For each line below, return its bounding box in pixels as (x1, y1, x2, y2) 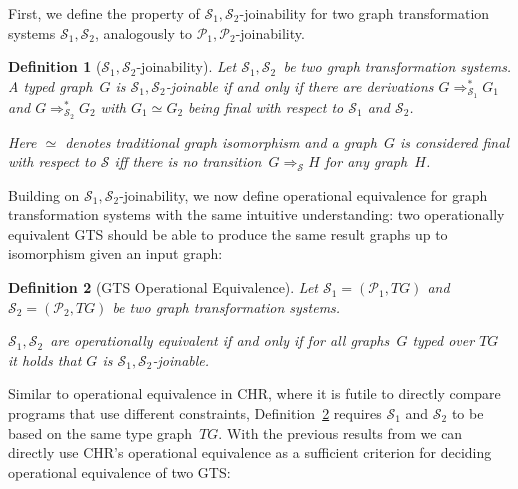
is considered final (400, 131, 509, 152)
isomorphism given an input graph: (8, 243, 223, 264)
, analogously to (95, 22, 192, 43)
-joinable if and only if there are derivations (165, 75, 434, 96)
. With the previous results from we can (218, 422, 463, 443)
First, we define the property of (8, 3, 200, 23)
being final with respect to (188, 96, 344, 117)
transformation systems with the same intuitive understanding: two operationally (8, 204, 505, 225)
